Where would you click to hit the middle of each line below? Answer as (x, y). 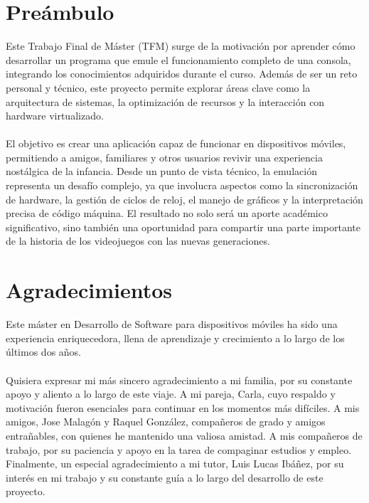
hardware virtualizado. (55, 116)
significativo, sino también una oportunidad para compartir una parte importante (183, 227)
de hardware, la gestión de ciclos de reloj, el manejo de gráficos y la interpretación (184, 199)
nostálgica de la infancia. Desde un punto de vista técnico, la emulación (161, 171)
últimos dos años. (44, 352)
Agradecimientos (89, 290)
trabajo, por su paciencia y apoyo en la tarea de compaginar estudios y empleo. (179, 449)
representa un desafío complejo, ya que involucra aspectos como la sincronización (182, 185)
